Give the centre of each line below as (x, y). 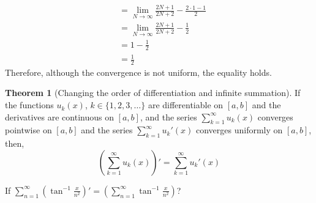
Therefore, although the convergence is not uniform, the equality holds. (138, 72)
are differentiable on (186, 105)
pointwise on (28, 130)
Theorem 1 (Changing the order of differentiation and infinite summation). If (153, 93)
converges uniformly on (239, 130)
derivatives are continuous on (59, 116)
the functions (29, 105)
